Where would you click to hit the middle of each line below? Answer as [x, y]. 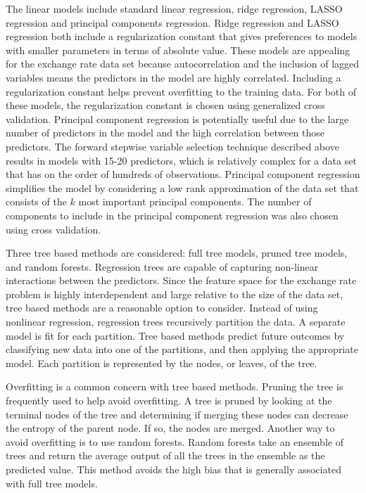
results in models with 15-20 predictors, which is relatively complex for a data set [181, 160]
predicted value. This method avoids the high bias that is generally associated [173, 469]
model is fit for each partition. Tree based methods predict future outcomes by [175, 335]
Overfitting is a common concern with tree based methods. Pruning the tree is [175, 386]
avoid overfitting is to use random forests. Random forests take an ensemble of [175, 441]
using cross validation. [53, 229]
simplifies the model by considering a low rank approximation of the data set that [182, 187]
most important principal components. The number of [195, 201]
